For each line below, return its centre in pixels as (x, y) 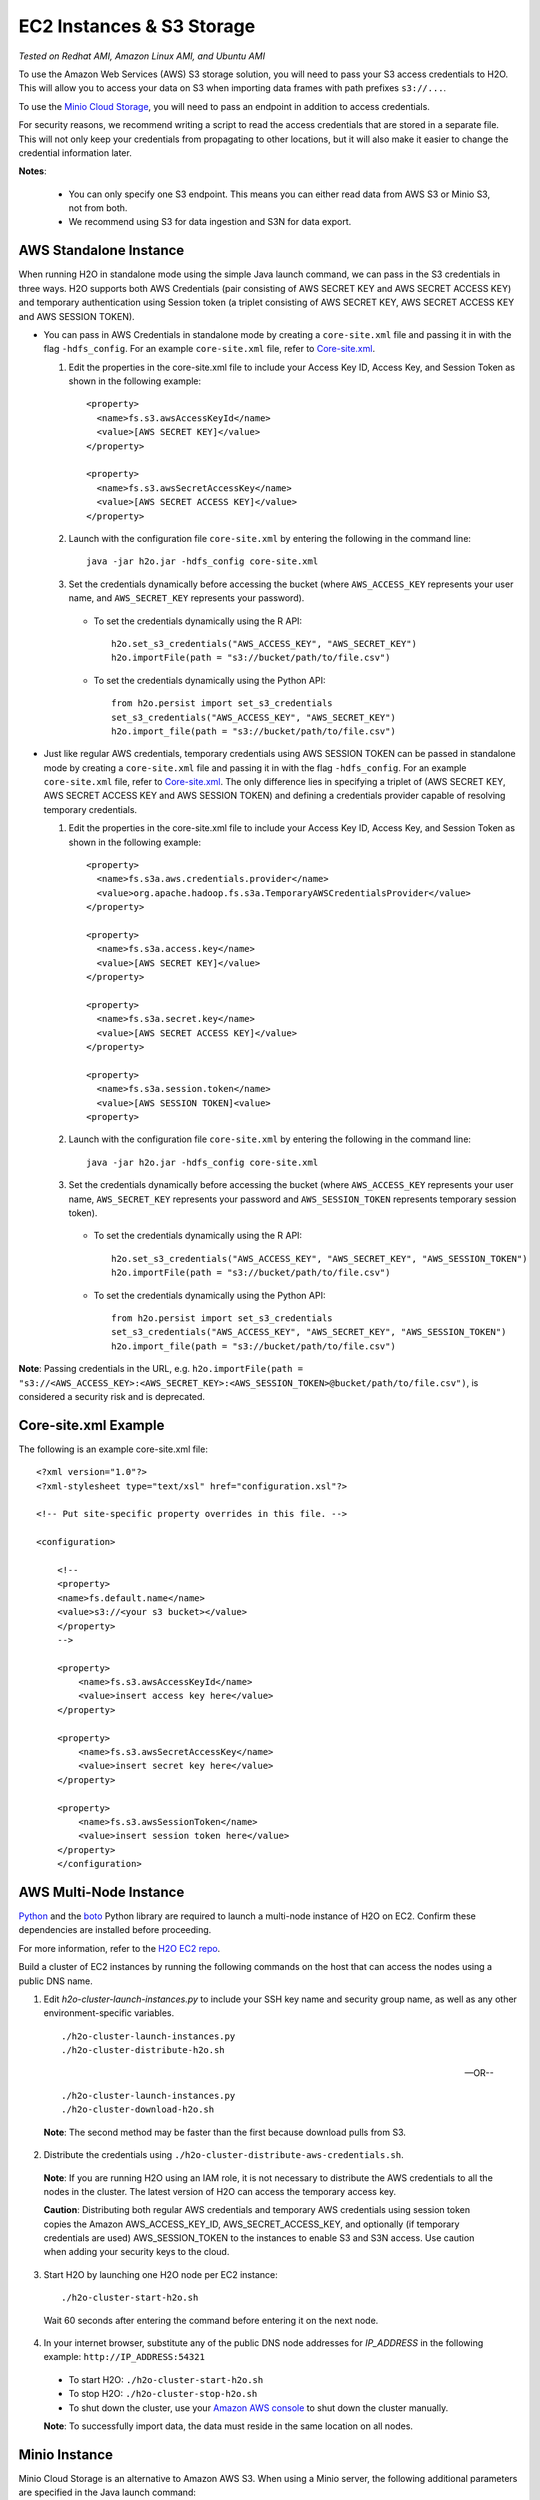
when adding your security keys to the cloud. (136, 2252)
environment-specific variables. (109, 2013)
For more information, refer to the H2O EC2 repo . (119, 1948)
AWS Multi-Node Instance (101, 1891)
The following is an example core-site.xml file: (113, 1449)
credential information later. (75, 152)
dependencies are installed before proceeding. (115, 1930)
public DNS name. (56, 1981)
